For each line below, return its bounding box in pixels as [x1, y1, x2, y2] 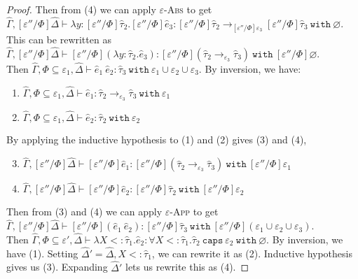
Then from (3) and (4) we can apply [6, 204, 163, 219]
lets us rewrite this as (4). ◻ [125, 259, 249, 274]
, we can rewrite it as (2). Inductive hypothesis [151, 245, 352, 260]
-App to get [170, 204, 219, 219]
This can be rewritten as [6, 32, 111, 46]
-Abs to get [164, 2, 212, 16]
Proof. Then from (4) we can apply [6, 2, 156, 16]
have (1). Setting [6, 245, 78, 260]
